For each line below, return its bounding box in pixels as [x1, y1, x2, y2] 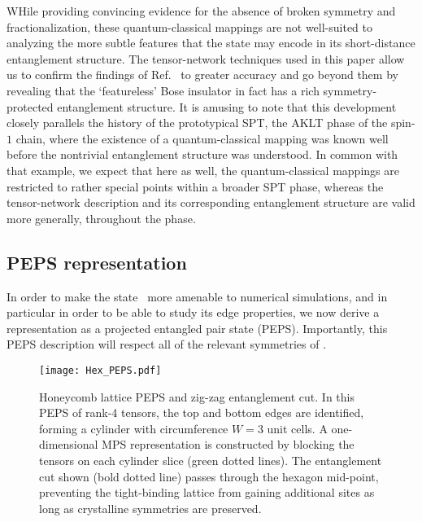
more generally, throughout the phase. [7, 209, 196, 226]
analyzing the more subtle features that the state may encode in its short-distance [7, 34, 415, 51]
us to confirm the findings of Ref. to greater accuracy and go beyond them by [7, 66, 398, 83]
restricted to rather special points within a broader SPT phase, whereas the [7, 178, 384, 195]
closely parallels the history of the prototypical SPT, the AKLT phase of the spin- [7, 114, 415, 131]
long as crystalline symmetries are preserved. [39, 499, 262, 516]
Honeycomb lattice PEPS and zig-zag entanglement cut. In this [39, 388, 355, 405]
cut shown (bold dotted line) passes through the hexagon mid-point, [39, 467, 379, 485]
